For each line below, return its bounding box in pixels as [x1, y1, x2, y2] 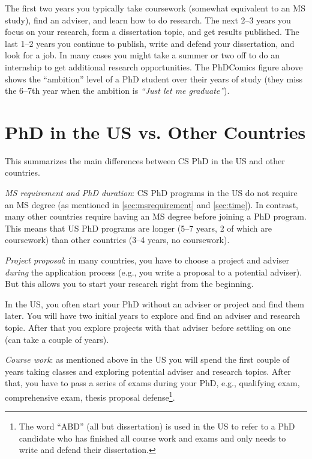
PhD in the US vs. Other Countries [5, 119, 306, 144]
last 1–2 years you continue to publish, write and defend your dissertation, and [5, 37, 295, 49]
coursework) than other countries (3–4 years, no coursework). [5, 233, 230, 246]
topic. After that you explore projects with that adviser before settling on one [5, 321, 291, 333]
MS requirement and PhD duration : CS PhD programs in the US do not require [5, 186, 298, 199]
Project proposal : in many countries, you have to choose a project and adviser [5, 254, 289, 266]
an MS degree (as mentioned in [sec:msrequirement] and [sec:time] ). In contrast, [5, 198, 298, 211]
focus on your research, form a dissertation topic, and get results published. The [5, 25, 299, 38]
